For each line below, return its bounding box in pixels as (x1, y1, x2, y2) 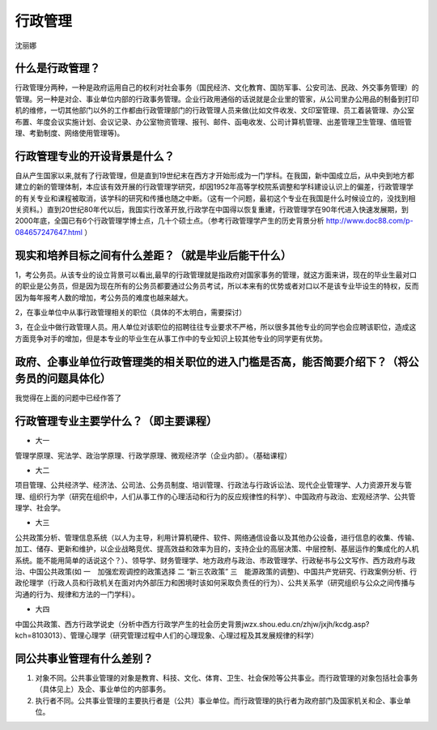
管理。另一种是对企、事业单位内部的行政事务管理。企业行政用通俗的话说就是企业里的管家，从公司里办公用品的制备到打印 (15, 94, 419, 104)
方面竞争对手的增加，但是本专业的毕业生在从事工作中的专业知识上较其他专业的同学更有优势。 (15, 333, 327, 344)
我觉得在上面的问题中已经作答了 (15, 393, 121, 403)
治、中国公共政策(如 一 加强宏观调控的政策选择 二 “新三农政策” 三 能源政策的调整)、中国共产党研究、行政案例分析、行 (15, 567, 418, 577)
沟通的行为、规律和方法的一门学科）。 (15, 589, 139, 599)
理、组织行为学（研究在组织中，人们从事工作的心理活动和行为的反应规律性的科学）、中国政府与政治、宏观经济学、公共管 (15, 491, 416, 502)
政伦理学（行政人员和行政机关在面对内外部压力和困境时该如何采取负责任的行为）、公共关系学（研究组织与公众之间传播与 (15, 578, 416, 587)
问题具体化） (46, 372, 111, 386)
